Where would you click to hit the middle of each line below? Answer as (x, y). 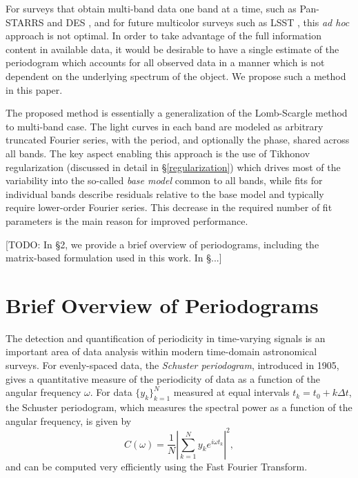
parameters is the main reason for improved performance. (127, 220)
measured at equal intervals (231, 392)
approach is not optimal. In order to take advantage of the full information (163, 36)
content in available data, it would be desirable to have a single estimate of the (172, 49)
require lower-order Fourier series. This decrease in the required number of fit (169, 207)
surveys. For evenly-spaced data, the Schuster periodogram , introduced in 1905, (172, 365)
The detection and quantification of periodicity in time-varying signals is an (166, 338)
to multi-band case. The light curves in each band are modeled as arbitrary (165, 126)
